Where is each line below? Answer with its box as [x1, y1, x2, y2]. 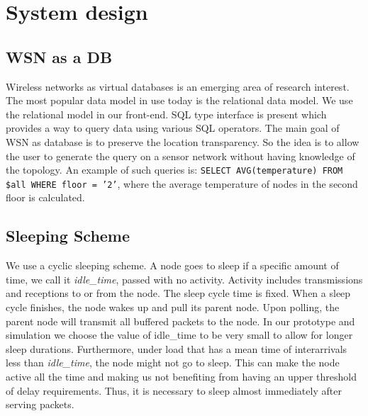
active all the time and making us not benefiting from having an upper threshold [6, 369, 357, 383]
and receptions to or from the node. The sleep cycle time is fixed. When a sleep [6, 286, 351, 300]
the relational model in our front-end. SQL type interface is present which [6, 106, 327, 121]
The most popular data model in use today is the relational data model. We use [6, 93, 353, 108]
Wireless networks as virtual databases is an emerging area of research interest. [6, 79, 350, 94]
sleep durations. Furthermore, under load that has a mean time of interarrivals [6, 341, 347, 356]
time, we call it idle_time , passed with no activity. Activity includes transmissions [6, 271, 363, 286]
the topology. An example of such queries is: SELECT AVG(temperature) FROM [6, 162, 343, 177]
